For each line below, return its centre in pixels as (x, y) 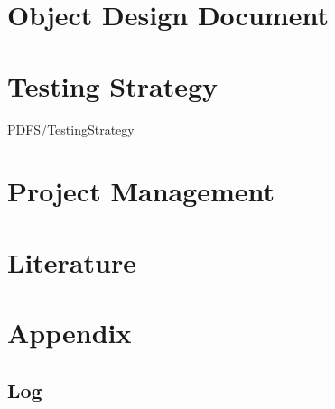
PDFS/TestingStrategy (71, 129)
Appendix (70, 333)
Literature (72, 261)
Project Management (141, 191)
